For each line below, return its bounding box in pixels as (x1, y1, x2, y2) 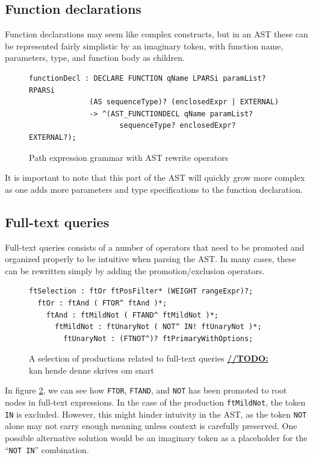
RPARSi (29, 86, 55, 95)
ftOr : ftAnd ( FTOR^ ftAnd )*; (37, 298, 167, 307)
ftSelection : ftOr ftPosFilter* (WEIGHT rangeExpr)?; (29, 287, 253, 296)
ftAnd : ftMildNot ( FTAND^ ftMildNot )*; (46, 310, 218, 319)
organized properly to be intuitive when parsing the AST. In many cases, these (5, 253, 296, 265)
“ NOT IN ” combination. (5, 443, 89, 456)
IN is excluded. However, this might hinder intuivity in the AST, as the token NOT (5, 407, 307, 420)
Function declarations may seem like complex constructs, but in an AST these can (5, 28, 308, 40)
